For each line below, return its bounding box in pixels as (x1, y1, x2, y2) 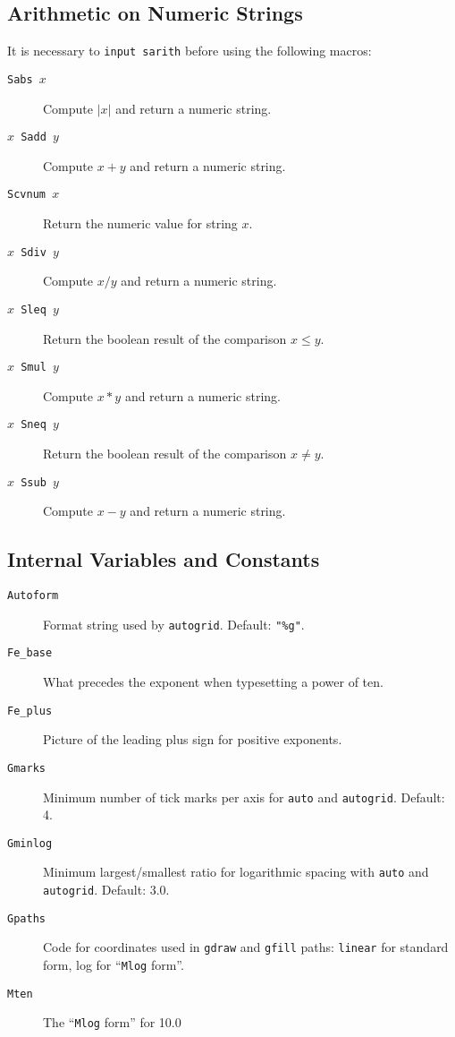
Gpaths (7, 912, 46, 925)
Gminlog (7, 836, 53, 850)
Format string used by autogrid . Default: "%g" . (43, 614, 305, 633)
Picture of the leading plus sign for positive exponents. (43, 730, 342, 749)
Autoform (7, 589, 59, 603)
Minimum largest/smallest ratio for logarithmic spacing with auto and (43, 862, 429, 881)
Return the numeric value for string (43, 214, 238, 233)
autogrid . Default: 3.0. (43, 880, 170, 899)
